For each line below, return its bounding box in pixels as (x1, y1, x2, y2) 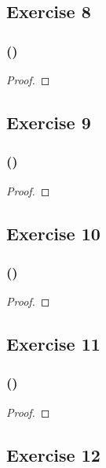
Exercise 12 (6, 442, 101, 466)
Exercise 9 (6, 110, 91, 134)
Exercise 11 (6, 332, 101, 356)
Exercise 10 (6, 221, 101, 245)
